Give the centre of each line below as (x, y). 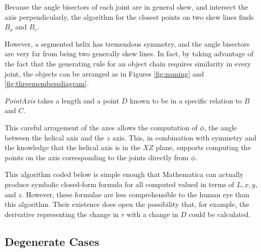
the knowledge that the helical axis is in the (73, 147)
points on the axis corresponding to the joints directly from (97, 157)
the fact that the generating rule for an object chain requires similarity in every (128, 63)
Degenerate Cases (52, 241)
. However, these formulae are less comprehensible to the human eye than (135, 194)
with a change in (153, 214)
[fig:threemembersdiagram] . (47, 83)
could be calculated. (220, 214)
